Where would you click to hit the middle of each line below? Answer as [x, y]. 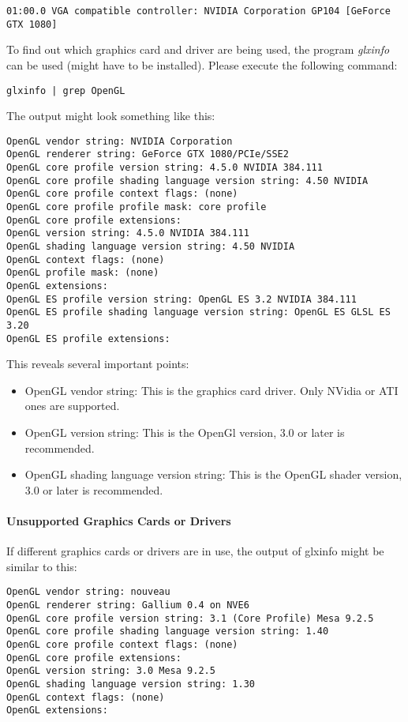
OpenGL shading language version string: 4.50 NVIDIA [151, 246]
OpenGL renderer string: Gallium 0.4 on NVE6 [128, 605]
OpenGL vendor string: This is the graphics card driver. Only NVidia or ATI [211, 390]
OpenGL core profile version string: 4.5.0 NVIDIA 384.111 [165, 168]
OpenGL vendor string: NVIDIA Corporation [120, 141]
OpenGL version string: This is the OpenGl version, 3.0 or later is [185, 432]
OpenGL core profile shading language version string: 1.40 [168, 632]
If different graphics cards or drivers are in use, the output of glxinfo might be [195, 551]
